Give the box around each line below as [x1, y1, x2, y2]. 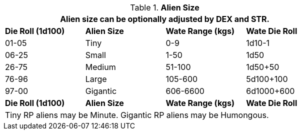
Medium [85, 62, 116, 72]
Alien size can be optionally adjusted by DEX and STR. [60, 14, 269, 24]
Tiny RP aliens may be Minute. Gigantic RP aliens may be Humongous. [5, 110, 269, 120]
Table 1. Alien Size [130, 2, 199, 12]
